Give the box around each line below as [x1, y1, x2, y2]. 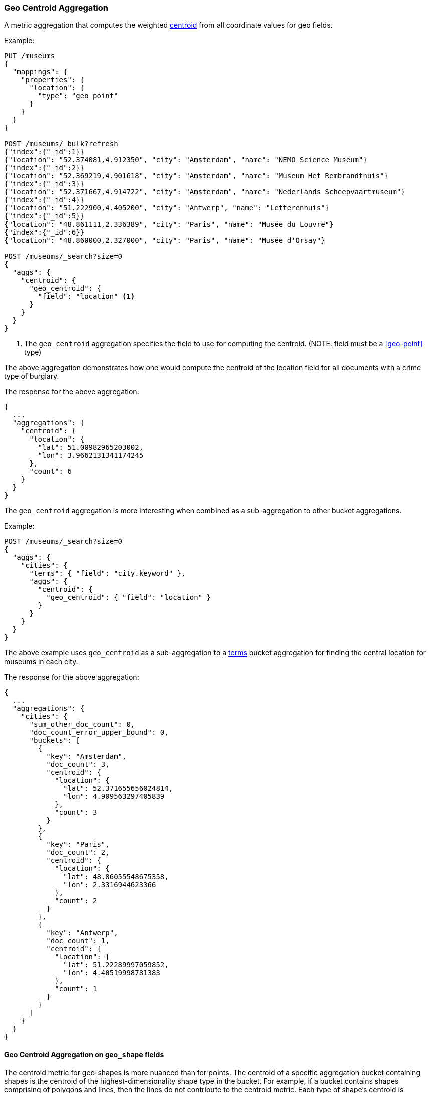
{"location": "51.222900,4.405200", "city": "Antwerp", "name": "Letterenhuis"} [4, 204, 330, 212]
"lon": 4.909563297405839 [63, 792, 165, 801]
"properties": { [21, 76, 85, 84]
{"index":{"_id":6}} [4, 228, 85, 237]
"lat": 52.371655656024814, [63, 784, 173, 793]
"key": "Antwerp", [46, 929, 118, 937]
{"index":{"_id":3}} [4, 180, 85, 188]
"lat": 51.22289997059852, [63, 961, 169, 969]
